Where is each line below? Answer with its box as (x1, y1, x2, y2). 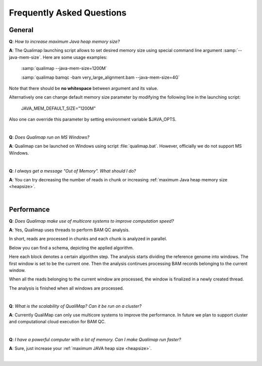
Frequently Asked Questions (9, 7, 127, 18)
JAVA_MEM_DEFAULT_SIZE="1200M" (21, 105, 96, 111)
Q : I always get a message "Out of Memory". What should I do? (9, 168, 136, 174)
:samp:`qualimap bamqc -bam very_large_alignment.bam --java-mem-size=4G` (21, 74, 180, 80)
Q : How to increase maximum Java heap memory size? (9, 39, 120, 45)
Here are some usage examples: (43, 54, 108, 60)
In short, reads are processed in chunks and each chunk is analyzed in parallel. (9, 236, 167, 242)
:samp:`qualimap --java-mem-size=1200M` (21, 66, 107, 71)
